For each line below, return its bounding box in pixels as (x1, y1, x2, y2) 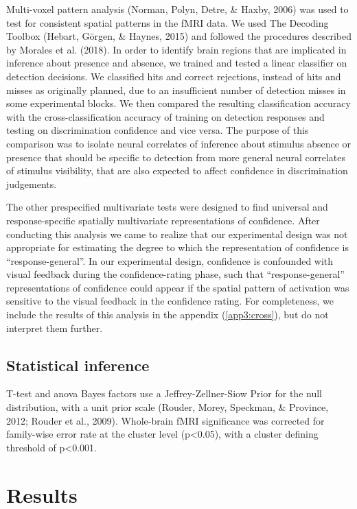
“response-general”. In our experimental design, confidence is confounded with (6, 253, 334, 268)
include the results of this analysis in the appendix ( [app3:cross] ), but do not (6, 307, 329, 322)
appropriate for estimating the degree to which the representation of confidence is (6, 240, 349, 254)
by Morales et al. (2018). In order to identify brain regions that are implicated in (6, 42, 347, 56)
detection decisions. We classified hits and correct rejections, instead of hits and (6, 69, 341, 83)
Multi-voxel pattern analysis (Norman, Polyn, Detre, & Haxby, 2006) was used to (6, 2, 349, 16)
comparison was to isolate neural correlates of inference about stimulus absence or (6, 136, 352, 150)
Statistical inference (6, 354, 150, 375)
